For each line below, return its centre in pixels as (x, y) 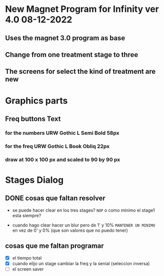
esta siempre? (27, 215)
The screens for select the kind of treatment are (81, 72)
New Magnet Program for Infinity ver (82, 9)
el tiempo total (27, 258)
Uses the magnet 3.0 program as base (65, 38)
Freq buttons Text (33, 119)
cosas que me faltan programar (55, 246)
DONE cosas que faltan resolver (55, 198)
